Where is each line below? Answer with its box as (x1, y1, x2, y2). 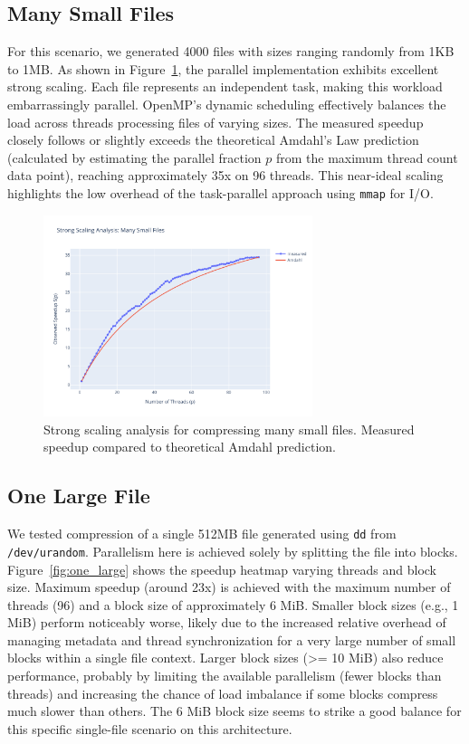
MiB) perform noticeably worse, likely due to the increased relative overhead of (7, 613, 446, 632)
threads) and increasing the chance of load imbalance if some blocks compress (7, 683, 438, 702)
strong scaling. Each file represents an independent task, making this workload (7, 77, 443, 96)
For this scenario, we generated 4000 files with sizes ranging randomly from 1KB (7, 42, 455, 61)
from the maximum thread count (275, 148, 458, 167)
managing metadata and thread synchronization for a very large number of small (7, 630, 456, 649)
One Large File (7, 482, 150, 510)
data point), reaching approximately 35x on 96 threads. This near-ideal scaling (7, 166, 444, 185)
